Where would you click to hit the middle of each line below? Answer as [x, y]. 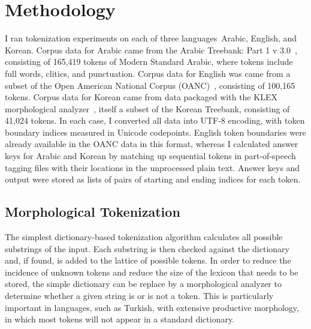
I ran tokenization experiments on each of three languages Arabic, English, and [151, 38]
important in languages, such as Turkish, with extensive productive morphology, [152, 307]
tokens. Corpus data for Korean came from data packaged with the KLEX [141, 97]
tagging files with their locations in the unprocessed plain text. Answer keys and [153, 167]
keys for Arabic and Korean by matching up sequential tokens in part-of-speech [150, 156]
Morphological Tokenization [93, 212]
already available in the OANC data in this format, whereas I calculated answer [152, 144]
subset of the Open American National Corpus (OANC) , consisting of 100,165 [150, 85]
